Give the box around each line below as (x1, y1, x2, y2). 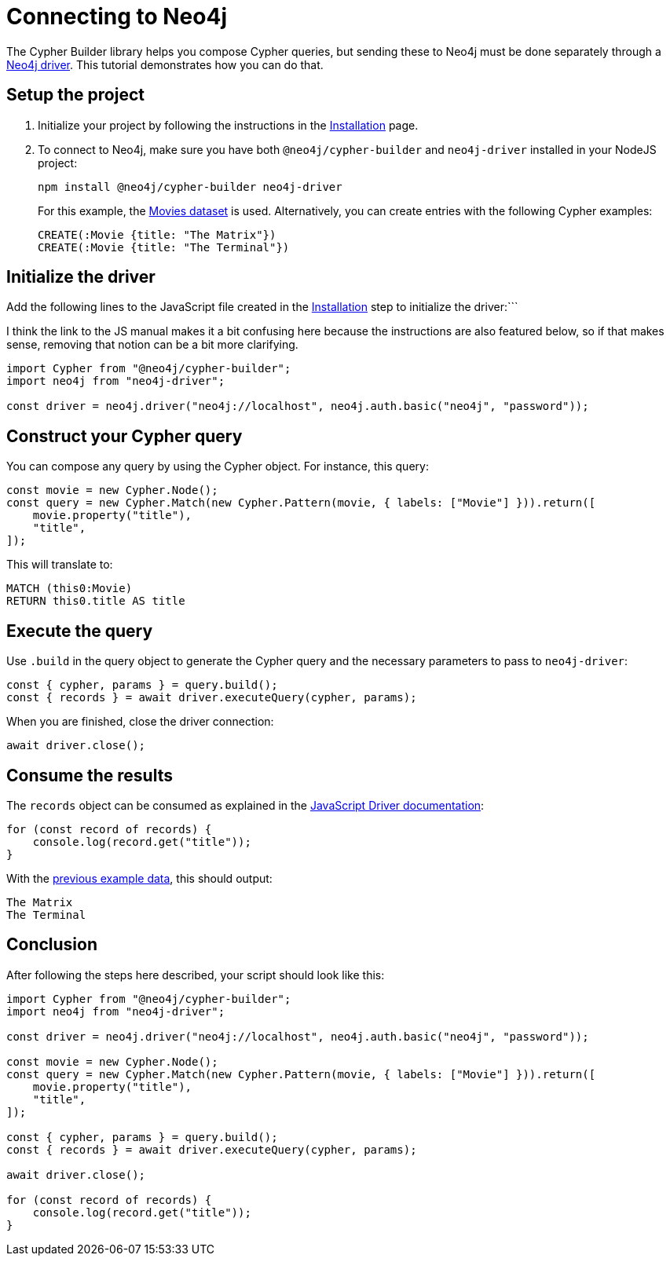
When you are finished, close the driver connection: (6, 715, 274, 729)
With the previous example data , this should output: (6, 871, 273, 885)
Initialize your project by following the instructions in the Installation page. (38, 118, 419, 132)
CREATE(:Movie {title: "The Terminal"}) (38, 240, 290, 254)
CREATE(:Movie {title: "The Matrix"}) (38, 228, 276, 241)
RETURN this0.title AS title (6, 594, 185, 608)
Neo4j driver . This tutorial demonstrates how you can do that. (6, 57, 324, 71)
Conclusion (6, 935, 98, 955)
